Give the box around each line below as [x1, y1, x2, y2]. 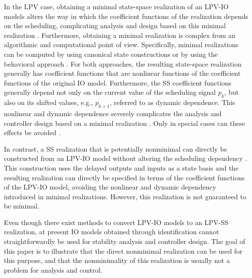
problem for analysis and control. [4, 264, 103, 275]
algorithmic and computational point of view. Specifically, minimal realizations [4, 39, 239, 50]
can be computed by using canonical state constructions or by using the [4, 49, 218, 59]
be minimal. [4, 201, 39, 211]
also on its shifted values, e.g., [4, 97, 93, 107]
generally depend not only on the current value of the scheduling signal [4, 87, 216, 97]
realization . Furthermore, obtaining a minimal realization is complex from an [4, 30, 235, 40]
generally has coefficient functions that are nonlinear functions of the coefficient [4, 68, 241, 78]
